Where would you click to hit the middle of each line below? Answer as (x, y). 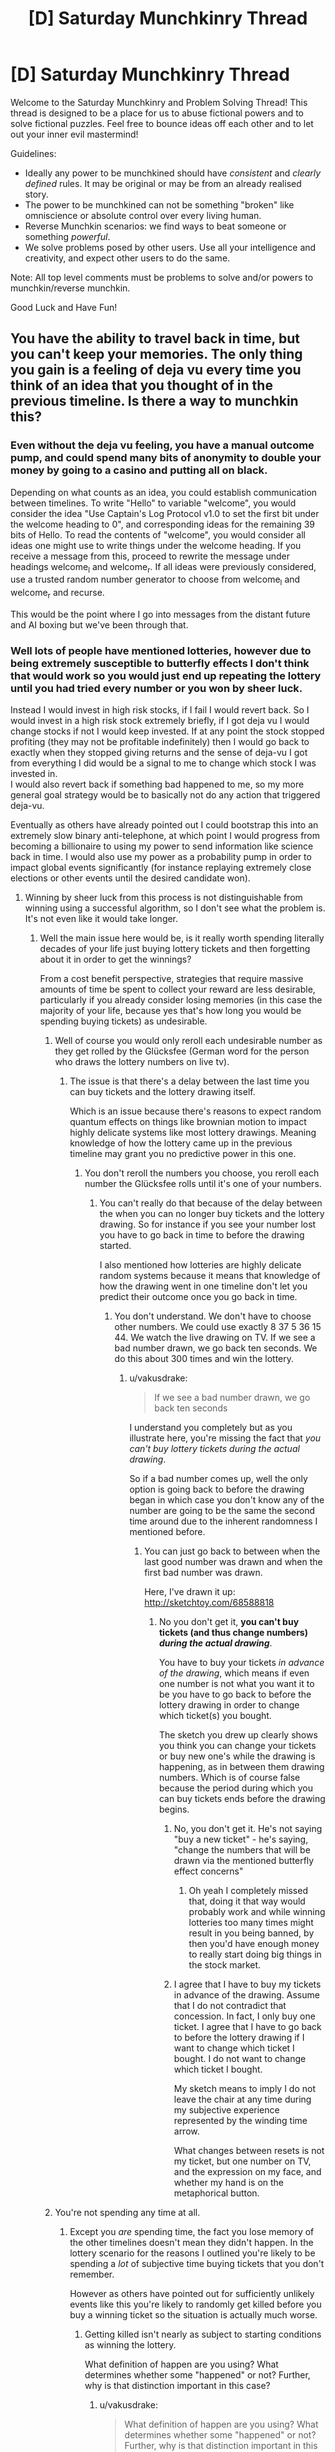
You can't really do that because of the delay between (211, 1203)
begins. (174, 1809)
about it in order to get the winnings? (115, 959)
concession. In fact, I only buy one (244, 2016)
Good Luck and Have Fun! (64, 307)
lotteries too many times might (251, 1923)
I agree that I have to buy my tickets (247, 1984)
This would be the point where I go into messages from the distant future (160, 614)
